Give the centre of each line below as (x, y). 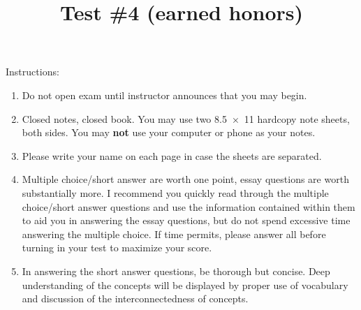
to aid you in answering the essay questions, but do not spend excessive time (186, 220)
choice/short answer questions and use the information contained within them (189, 206)
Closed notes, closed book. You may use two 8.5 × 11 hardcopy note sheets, (186, 118)
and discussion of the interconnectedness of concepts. (135, 298)
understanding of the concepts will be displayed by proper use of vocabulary (185, 285)
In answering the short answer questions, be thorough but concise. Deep (176, 271)
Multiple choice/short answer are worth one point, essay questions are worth (185, 179)
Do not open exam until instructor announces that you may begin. (164, 95)
